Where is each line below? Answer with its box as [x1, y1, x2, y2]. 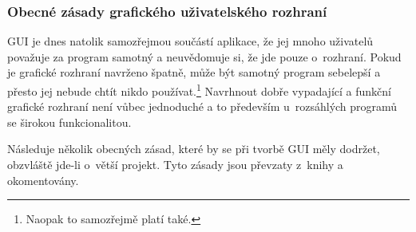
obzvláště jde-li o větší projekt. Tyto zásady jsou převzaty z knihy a [7, 156, 343, 173]
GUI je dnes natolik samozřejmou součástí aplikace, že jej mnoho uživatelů [7, 33, 374, 49]
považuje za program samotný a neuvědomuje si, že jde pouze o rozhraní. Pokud [7, 48, 402, 65]
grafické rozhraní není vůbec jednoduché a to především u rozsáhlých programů [7, 98, 398, 115]
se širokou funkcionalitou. [7, 113, 132, 130]
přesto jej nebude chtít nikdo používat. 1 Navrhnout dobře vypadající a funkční [7, 81, 391, 99]
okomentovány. [7, 171, 79, 188]
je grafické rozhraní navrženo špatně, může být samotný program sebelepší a [7, 64, 381, 81]
